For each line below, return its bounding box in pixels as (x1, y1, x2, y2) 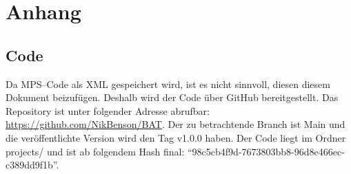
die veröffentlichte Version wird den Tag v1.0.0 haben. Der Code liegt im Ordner (6, 130, 346, 144)
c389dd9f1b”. (6, 157, 59, 172)
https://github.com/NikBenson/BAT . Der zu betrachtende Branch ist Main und (6, 117, 345, 131)
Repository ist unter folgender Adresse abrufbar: (6, 103, 210, 118)
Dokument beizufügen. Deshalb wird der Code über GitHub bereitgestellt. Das (6, 90, 339, 105)
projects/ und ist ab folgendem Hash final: (6, 144, 185, 158)
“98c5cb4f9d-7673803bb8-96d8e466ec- (187, 144, 345, 158)
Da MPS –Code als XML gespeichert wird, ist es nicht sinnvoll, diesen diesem (6, 76, 330, 91)
